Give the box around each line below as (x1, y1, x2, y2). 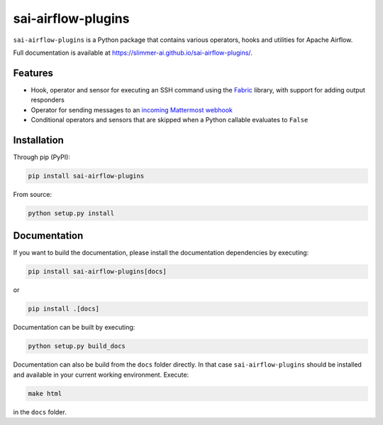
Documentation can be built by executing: (13, 323, 135, 332)
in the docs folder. (13, 407, 67, 416)
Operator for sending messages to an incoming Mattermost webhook (30, 105, 233, 114)
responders (30, 96, 65, 104)
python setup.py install (28, 209, 115, 217)
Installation (13, 134, 64, 146)
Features (13, 67, 53, 79)
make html (28, 389, 62, 397)
